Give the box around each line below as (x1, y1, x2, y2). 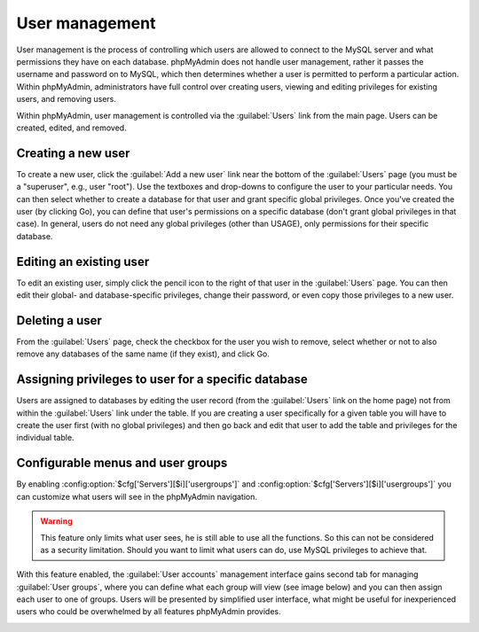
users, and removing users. (16, 94, 117, 105)
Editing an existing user (16, 254, 150, 269)
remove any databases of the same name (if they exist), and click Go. (16, 348, 270, 359)
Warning (40, 516, 73, 527)
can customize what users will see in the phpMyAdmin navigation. (16, 491, 257, 502)
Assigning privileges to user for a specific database (16, 372, 308, 387)
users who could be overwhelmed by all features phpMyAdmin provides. (16, 606, 281, 617)
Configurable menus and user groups (16, 456, 228, 471)
